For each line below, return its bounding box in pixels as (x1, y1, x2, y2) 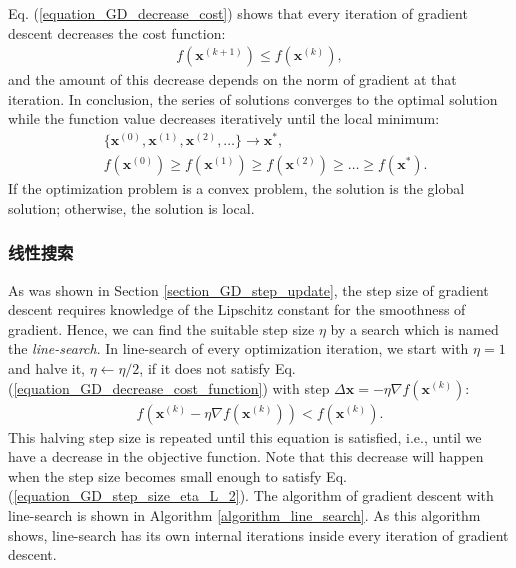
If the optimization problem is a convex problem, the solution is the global (8, 178, 465, 199)
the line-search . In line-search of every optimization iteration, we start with (8, 338, 469, 359)
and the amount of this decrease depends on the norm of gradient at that (8, 69, 457, 90)
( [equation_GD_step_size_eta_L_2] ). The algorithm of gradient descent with (8, 485, 494, 506)
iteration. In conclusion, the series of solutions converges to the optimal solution (8, 88, 498, 109)
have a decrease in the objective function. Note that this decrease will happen (8, 446, 484, 467)
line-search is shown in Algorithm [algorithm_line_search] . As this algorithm (8, 504, 481, 525)
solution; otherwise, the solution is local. (8, 197, 255, 218)
